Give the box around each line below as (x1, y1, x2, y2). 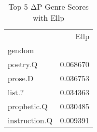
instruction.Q (8, 115, 53, 126)
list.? (8, 87, 24, 98)
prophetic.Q (8, 101, 48, 112)
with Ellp (32, 12, 65, 23)
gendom (8, 44, 34, 56)
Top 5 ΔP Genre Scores (8, 1, 89, 12)
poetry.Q (8, 59, 38, 70)
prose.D (8, 73, 34, 84)
